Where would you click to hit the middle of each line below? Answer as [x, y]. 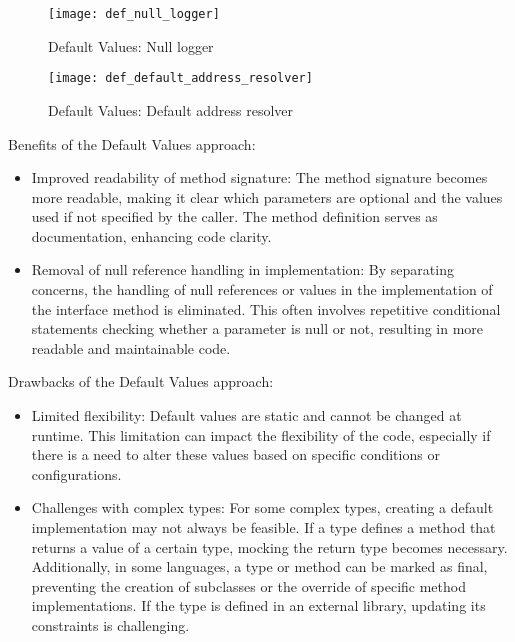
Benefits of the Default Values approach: [132, 143]
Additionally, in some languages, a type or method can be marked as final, [259, 566]
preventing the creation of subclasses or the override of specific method [248, 585]
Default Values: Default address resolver [171, 109]
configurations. [76, 473]
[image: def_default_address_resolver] [180, 78]
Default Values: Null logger [131, 45]
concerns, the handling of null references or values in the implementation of [262, 289]
